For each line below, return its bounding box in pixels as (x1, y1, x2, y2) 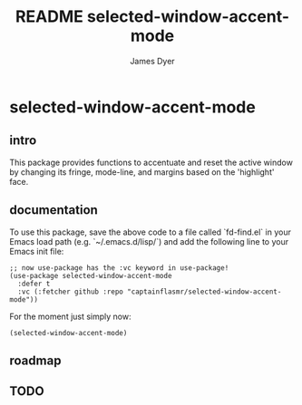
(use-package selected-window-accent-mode (9, 271, 172, 280)
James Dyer (130, 55, 175, 66)
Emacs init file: (9, 246, 64, 256)
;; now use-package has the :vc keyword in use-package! (9, 263, 229, 273)
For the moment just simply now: (9, 311, 132, 322)
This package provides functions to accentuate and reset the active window (9, 157, 293, 168)
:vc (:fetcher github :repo (17, 287, 124, 296)
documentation (9, 202, 98, 218)
